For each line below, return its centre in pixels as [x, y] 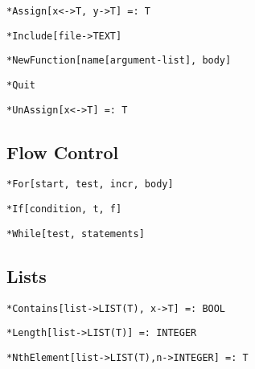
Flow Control [63, 152]
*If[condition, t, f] [64, 209]
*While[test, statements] [76, 234]
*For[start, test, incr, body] [90, 184]
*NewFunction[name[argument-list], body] [119, 61]
